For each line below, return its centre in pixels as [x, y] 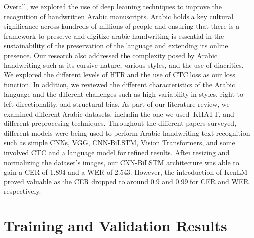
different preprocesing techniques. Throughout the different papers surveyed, [120, 123]
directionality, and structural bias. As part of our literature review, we [123, 103]
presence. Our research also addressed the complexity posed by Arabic [111, 55]
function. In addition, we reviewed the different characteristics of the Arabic [120, 84]
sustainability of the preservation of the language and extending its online [116, 45]
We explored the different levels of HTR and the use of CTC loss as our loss [120, 75]
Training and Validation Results [116, 225]
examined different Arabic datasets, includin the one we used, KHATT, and [119, 113]
